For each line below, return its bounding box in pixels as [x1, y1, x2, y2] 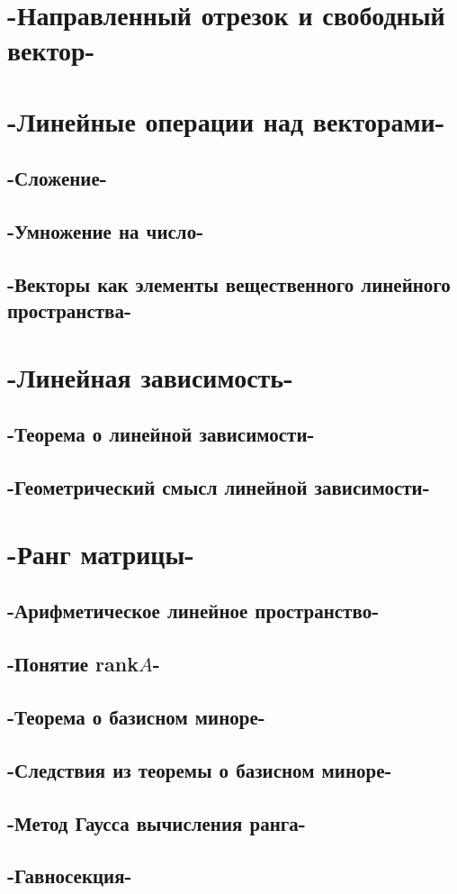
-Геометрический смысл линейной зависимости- [7, 473, 430, 501]
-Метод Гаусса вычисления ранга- [7, 808, 306, 836]
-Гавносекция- [7, 862, 132, 889]
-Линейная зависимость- [7, 358, 293, 395]
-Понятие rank [7, 650, 139, 678]
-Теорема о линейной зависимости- [7, 420, 315, 448]
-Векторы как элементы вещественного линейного [7, 269, 451, 297]
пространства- [7, 296, 131, 324]
